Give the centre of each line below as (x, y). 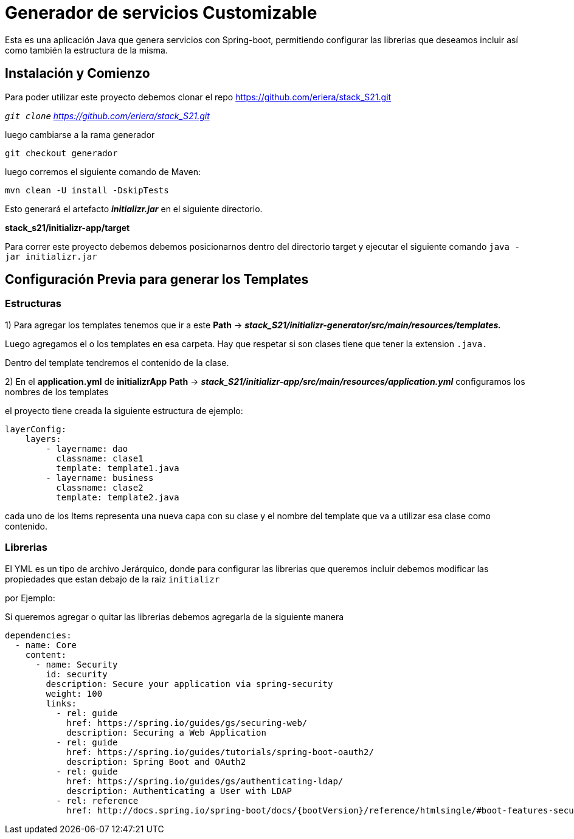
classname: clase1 (100, 458)
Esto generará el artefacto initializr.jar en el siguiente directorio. (134, 209)
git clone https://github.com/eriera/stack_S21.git (107, 116)
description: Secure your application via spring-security (189, 684)
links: (61, 703)
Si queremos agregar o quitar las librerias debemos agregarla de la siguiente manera (175, 616)
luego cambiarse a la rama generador (80, 134)
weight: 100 (74, 693)
